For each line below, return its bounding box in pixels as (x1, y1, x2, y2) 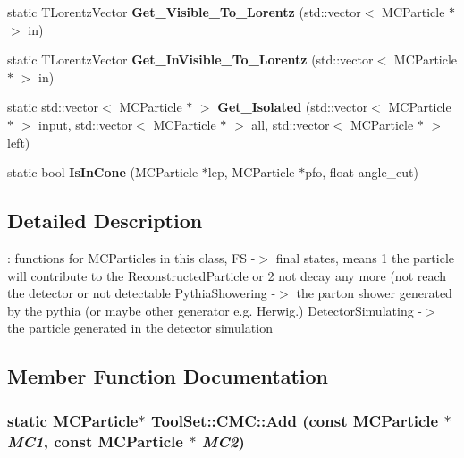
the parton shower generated (296, 284, 452, 302)
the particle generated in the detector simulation (7, 318, 273, 337)
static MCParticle (7, 409, 139, 431)
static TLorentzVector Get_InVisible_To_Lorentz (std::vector (7, 50, 374, 69)
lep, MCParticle (207, 163, 295, 182)
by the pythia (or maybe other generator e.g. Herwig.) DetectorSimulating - (7, 301, 422, 319)
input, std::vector (38, 114, 133, 133)
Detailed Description (7, 207, 203, 234)
